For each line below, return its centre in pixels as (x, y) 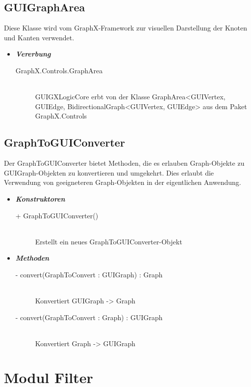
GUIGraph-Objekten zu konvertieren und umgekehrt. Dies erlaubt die (109, 172)
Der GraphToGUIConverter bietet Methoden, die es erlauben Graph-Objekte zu (124, 163)
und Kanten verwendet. (39, 37)
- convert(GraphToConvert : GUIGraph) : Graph (89, 274)
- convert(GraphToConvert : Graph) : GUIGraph (89, 317)
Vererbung (33, 54)
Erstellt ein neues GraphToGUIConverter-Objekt (109, 241)
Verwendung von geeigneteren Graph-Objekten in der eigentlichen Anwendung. (123, 182)
